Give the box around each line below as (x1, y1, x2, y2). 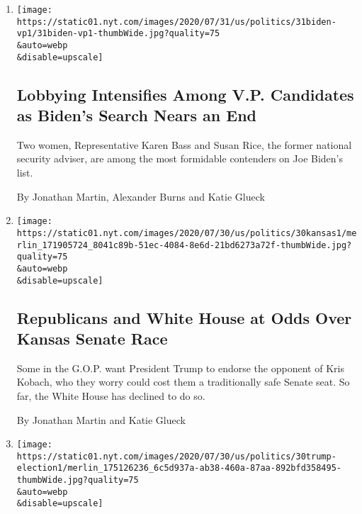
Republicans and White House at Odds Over (16, 306, 352, 328)
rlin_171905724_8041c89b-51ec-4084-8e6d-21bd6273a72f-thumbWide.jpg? (16, 240, 352, 250)
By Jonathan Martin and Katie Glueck (16, 412, 186, 427)
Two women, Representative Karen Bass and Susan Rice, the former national (16, 137, 352, 152)
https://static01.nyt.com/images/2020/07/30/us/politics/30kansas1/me (16, 228, 357, 238)
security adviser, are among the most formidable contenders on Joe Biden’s (16, 151, 344, 166)
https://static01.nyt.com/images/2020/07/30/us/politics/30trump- (16, 451, 336, 462)
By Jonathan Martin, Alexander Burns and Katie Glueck (16, 189, 265, 203)
